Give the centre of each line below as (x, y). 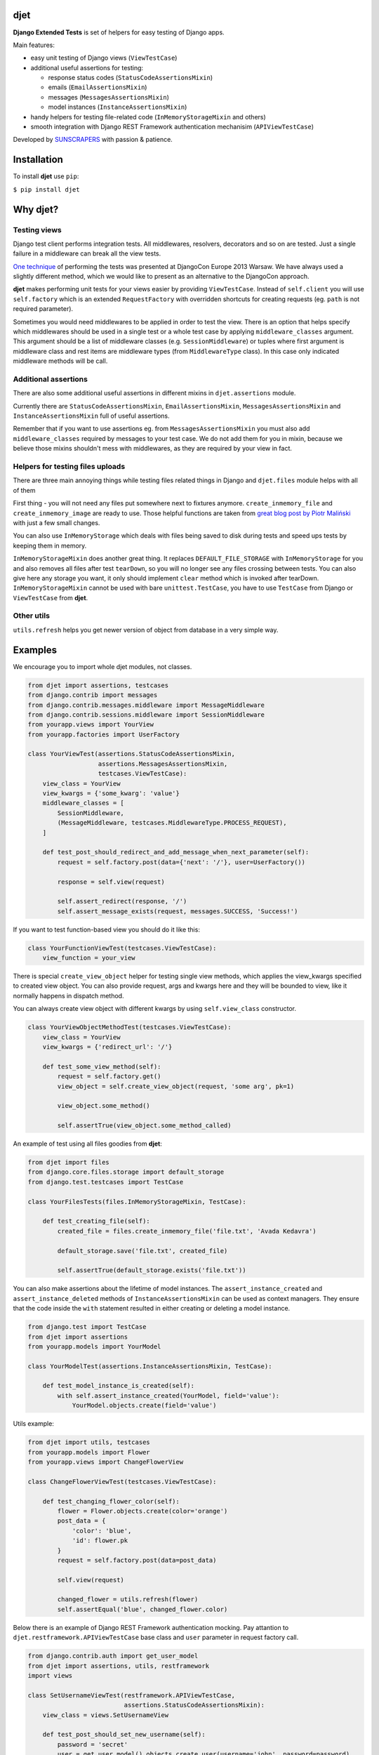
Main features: (34, 45)
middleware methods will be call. (60, 361)
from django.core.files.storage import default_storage (126, 1172)
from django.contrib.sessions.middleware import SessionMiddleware (146, 715)
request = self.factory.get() (109, 1077)
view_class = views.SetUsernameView (105, 1715)
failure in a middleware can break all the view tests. (87, 253)
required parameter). (43, 309)
